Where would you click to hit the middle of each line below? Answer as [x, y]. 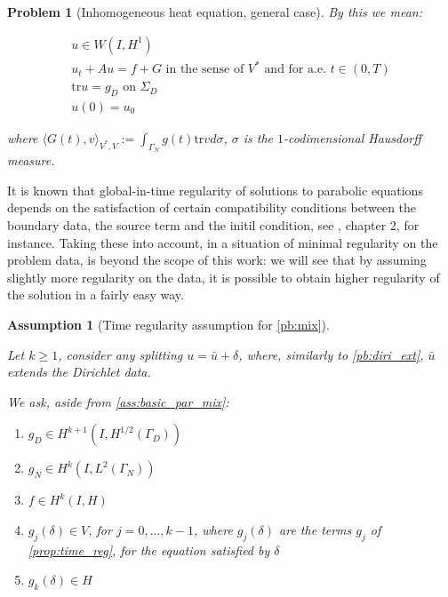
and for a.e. [296, 70]
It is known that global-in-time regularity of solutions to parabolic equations [215, 190]
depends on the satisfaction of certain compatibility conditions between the [212, 207]
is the [258, 138]
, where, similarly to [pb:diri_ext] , [331, 354]
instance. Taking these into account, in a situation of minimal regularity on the [223, 242]
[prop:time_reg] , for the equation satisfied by [149, 549]
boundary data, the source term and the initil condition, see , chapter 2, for [213, 225]
